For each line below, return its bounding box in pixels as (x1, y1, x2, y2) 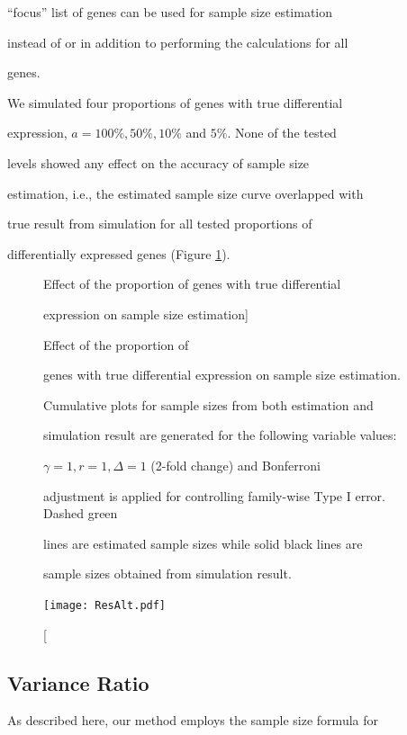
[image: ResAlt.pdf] (43, 598, 167, 612)
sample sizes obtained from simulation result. (43, 564, 292, 583)
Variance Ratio (7, 668, 149, 696)
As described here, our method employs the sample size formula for (7, 711, 378, 730)
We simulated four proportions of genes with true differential (7, 93, 343, 112)
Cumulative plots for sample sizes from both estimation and (43, 395, 374, 414)
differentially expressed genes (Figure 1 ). (7, 244, 231, 263)
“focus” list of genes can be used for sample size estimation (7, 3, 333, 21)
